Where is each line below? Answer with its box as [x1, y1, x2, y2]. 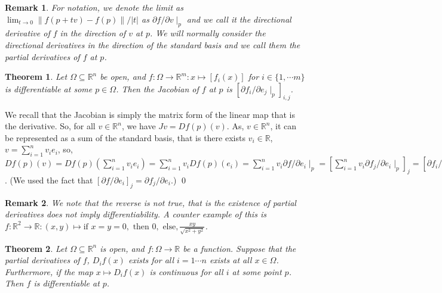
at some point [232, 265, 282, 278]
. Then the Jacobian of [116, 82, 199, 95]
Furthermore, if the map [5, 265, 93, 278]
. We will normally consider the [149, 27, 266, 39]
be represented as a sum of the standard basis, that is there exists [5, 131, 245, 144]
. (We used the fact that [5, 173, 93, 186]
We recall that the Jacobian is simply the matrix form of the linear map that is [5, 108, 295, 120]
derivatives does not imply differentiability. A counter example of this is [5, 208, 266, 220]
